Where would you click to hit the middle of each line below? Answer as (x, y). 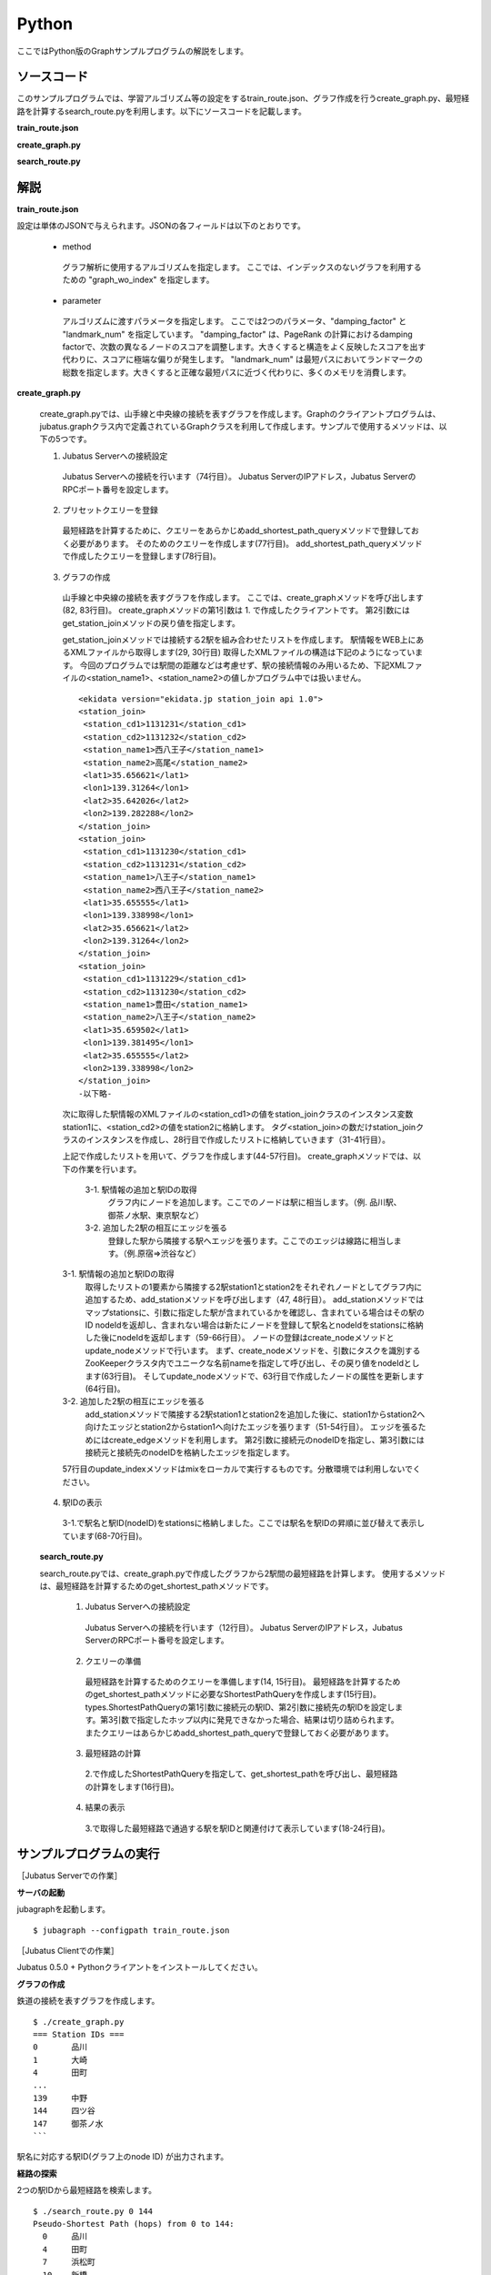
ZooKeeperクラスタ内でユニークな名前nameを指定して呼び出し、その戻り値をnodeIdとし (252, 1363)
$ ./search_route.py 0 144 (93, 2211)
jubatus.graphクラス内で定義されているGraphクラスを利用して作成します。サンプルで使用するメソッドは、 (240, 426)
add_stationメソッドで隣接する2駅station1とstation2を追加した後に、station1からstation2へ (255, 1414)
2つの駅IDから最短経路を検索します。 (87, 2190)
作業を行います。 (110, 1168)
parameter (82, 300)
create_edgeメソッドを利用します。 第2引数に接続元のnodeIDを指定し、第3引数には (266, 1440)
